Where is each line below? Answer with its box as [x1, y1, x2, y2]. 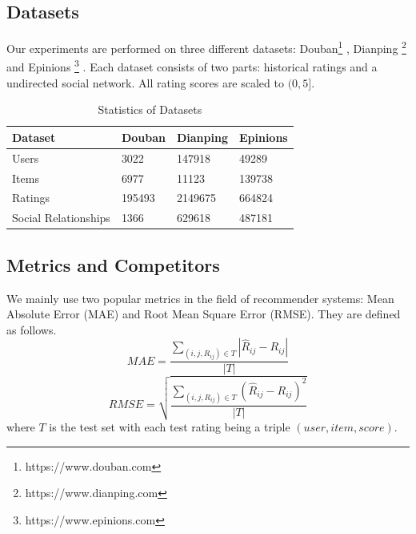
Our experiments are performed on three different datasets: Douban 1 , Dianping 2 [6, 38, 406, 56]
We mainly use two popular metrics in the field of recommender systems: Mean [6, 289, 394, 306]
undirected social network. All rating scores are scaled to [6, 74, 284, 91]
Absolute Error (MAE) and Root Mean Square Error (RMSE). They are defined [6, 305, 401, 322]
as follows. [6, 321, 57, 338]
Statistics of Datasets [98, 101, 202, 118]
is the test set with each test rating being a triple [49, 419, 290, 435]
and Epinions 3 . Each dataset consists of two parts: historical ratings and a [6, 56, 378, 75]
